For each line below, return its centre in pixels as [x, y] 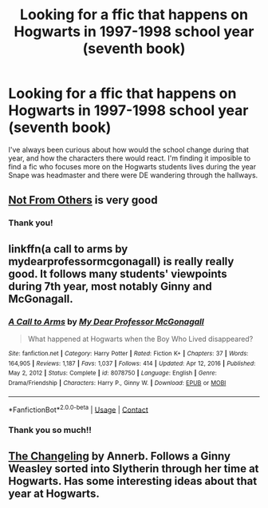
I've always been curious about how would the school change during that [129, 149]
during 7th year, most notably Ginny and [110, 286]
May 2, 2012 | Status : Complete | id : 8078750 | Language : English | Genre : [112, 373]
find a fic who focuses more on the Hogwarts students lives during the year [132, 166]
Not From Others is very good [83, 200]
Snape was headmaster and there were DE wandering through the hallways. [133, 175]
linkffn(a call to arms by [68, 249]
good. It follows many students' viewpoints [118, 274]
